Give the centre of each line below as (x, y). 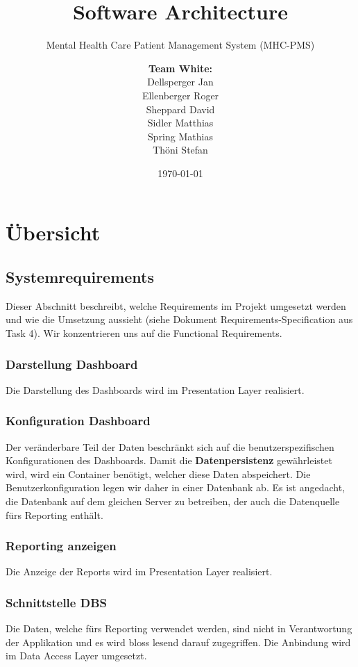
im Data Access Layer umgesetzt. (76, 656)
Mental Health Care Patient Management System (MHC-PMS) (180, 45)
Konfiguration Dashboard (78, 421)
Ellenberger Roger (180, 95)
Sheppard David (180, 109)
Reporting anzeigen (61, 546)
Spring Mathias (180, 136)
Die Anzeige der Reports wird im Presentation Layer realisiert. (139, 571)
